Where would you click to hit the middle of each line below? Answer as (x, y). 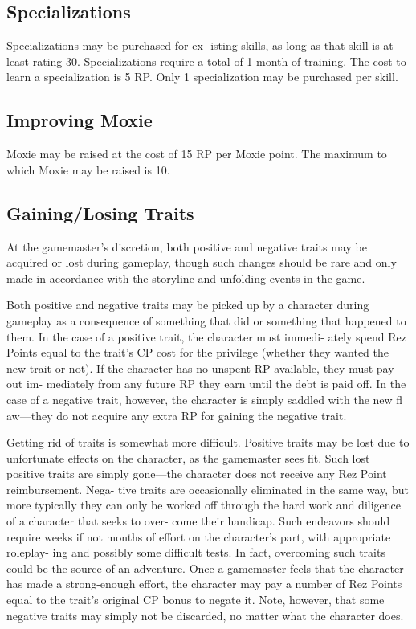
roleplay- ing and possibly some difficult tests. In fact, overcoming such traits (196, 552)
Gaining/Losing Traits (100, 212)
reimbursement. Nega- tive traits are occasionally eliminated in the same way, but (208, 489)
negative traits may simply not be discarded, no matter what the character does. (205, 615)
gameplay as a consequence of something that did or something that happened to (206, 320)
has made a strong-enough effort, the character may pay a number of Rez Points (204, 584)
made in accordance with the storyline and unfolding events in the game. (186, 278)
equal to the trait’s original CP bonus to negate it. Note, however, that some (196, 600)
